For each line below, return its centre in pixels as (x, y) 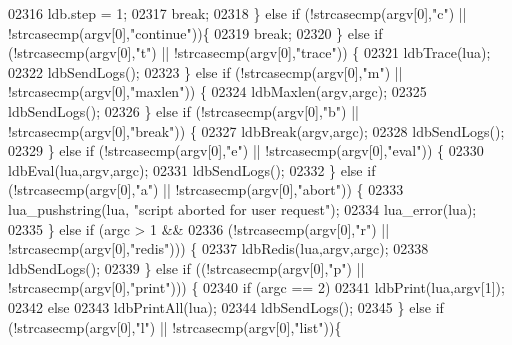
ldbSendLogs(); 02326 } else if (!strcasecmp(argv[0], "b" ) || (184, 110)
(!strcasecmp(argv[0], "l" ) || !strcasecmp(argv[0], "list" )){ (175, 326)
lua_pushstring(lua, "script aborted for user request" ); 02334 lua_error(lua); (242, 208)
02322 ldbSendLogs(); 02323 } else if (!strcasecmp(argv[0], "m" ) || (205, 71)
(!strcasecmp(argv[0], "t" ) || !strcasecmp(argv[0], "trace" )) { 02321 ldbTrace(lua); (249, 52)
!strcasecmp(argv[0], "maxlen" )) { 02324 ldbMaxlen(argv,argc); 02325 (217, 91)
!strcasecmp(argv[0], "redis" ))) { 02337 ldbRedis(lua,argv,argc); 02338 (218, 248)
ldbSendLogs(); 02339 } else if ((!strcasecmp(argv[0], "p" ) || (186, 267)
